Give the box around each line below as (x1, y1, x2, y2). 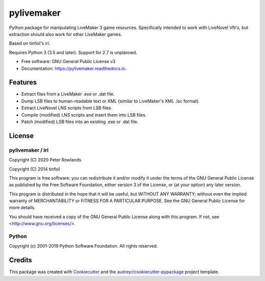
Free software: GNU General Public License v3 (21, 59, 116, 64)
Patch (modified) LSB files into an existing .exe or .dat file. (21, 119, 138, 125)
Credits (9, 256, 32, 264)
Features (9, 78, 37, 87)
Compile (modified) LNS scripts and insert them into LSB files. (21, 112, 147, 118)
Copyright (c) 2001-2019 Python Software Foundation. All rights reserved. (9, 243, 158, 249)
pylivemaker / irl (9, 147, 49, 154)
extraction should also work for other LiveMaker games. (9, 31, 122, 37)
